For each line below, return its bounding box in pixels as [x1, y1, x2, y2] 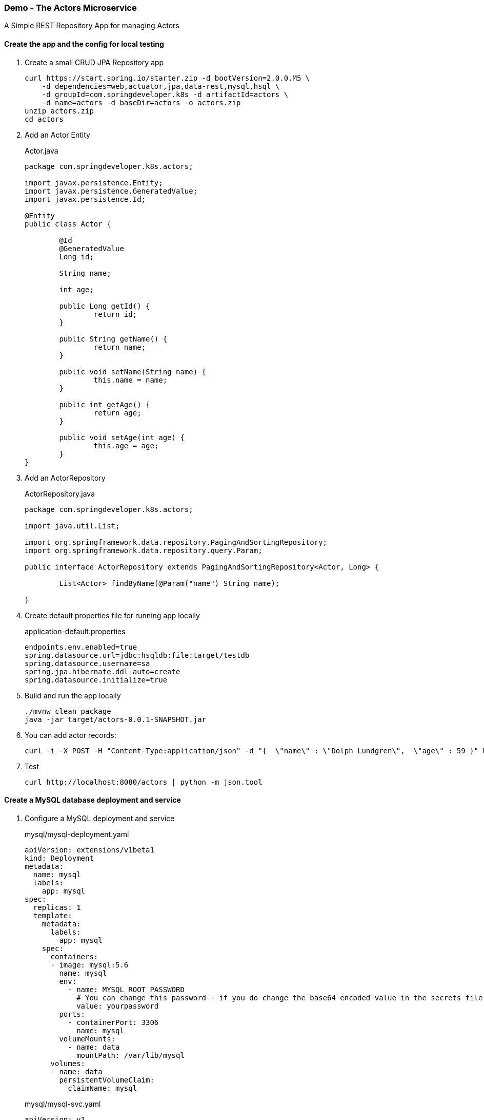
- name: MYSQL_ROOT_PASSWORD [68, 985, 185, 994]
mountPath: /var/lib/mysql [76, 1051, 185, 1059]
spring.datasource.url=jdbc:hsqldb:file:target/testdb [25, 651, 250, 659]
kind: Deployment [25, 853, 94, 862]
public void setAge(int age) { [59, 433, 185, 442]
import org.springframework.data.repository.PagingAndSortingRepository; [25, 538, 328, 546]
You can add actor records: [25, 730, 116, 739]
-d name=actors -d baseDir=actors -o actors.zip [42, 98, 241, 107]
